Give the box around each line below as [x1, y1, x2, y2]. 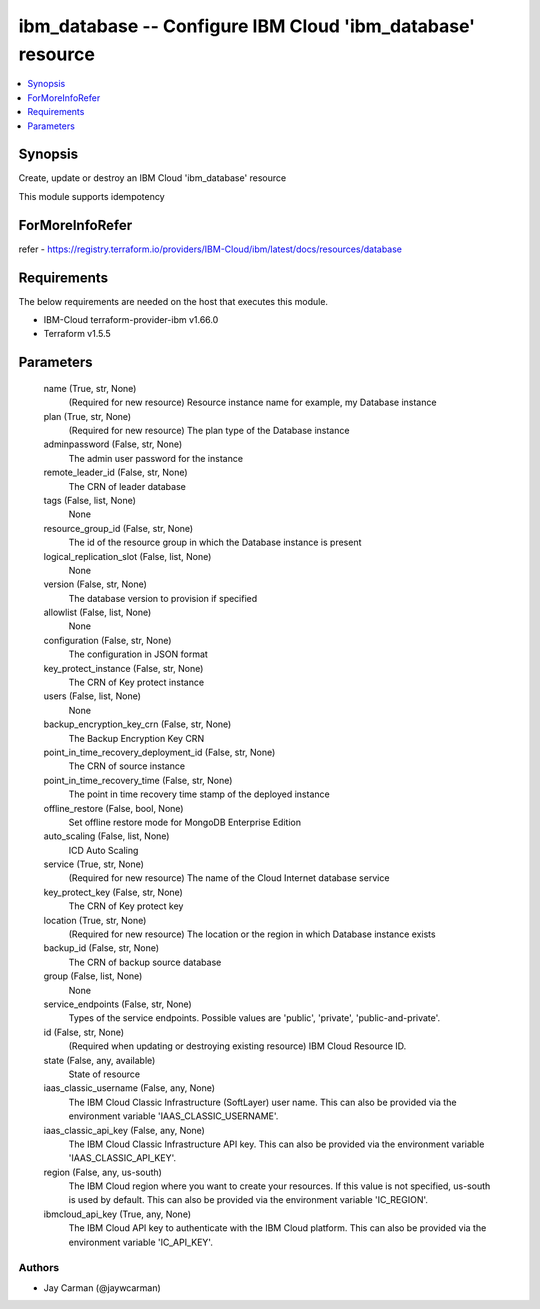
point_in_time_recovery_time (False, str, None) [43, 774, 233, 786]
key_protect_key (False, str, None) [43, 886, 184, 898]
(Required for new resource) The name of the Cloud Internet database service [68, 872, 390, 884]
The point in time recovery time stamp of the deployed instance [68, 788, 330, 800]
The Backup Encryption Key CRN [68, 732, 205, 744]
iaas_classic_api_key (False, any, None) [43, 1124, 205, 1136]
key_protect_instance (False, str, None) [43, 662, 204, 674]
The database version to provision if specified [68, 592, 258, 604]
